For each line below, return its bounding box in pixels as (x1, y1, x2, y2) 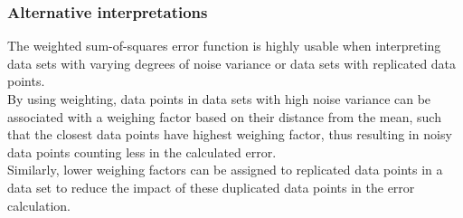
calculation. (7, 195, 71, 214)
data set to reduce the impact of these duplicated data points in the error (7, 177, 415, 196)
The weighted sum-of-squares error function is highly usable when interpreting (7, 36, 441, 55)
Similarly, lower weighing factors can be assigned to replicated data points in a (7, 160, 443, 179)
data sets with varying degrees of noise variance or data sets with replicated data (7, 53, 457, 72)
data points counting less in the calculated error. (7, 142, 277, 161)
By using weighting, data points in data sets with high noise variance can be (7, 90, 431, 108)
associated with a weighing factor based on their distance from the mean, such (7, 107, 441, 126)
